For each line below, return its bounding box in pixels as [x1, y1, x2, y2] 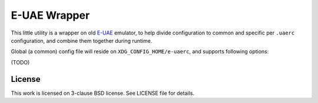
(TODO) [11, 59, 30, 66]
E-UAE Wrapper [11, 9, 90, 22]
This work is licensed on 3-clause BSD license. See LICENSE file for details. [11, 90, 194, 97]
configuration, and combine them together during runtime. [11, 37, 153, 44]
